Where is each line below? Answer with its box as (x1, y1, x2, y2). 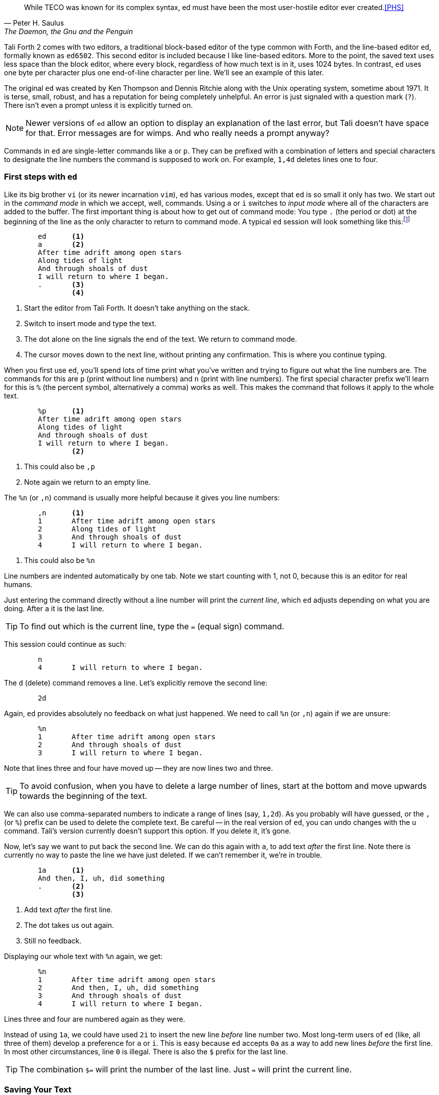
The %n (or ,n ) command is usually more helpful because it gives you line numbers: (4, 493, 280, 502)
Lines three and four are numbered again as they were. (4, 1015, 186, 1024)
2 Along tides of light (38, 525, 157, 533)
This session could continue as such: (4, 640, 126, 649)
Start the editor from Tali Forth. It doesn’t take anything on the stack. (24, 304, 250, 313)
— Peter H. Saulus (4, 19, 64, 27)
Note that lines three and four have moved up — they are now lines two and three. (4, 764, 273, 773)
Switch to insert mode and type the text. (24, 319, 157, 328)
